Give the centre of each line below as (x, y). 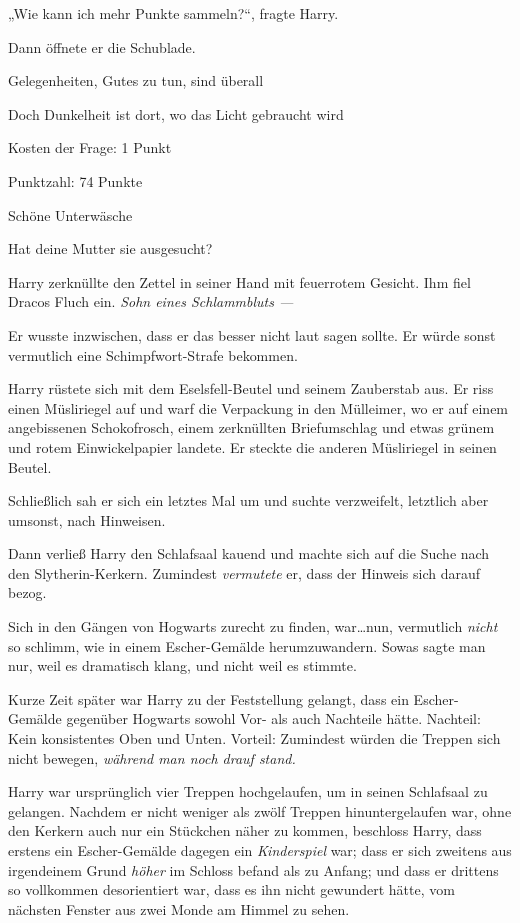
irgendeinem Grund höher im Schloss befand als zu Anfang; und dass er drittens (253, 869)
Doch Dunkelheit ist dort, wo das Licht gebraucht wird (176, 113)
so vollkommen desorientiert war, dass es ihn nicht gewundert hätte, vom (231, 889)
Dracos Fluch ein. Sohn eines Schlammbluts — (151, 301)
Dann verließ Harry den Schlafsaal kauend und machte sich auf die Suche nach (249, 553)
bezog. (27, 592)
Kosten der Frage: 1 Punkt (90, 147)
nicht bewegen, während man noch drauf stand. (152, 757)
